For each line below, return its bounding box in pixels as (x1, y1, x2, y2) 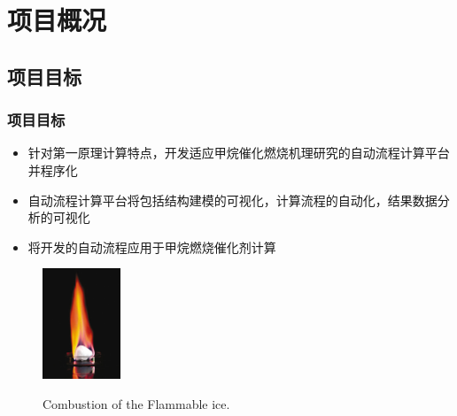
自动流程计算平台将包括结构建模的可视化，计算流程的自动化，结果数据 (27, 190, 438, 209)
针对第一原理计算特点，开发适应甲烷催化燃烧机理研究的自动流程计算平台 (27, 143, 450, 162)
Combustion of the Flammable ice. (43, 394, 230, 412)
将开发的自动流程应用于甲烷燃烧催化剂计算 (27, 237, 276, 256)
